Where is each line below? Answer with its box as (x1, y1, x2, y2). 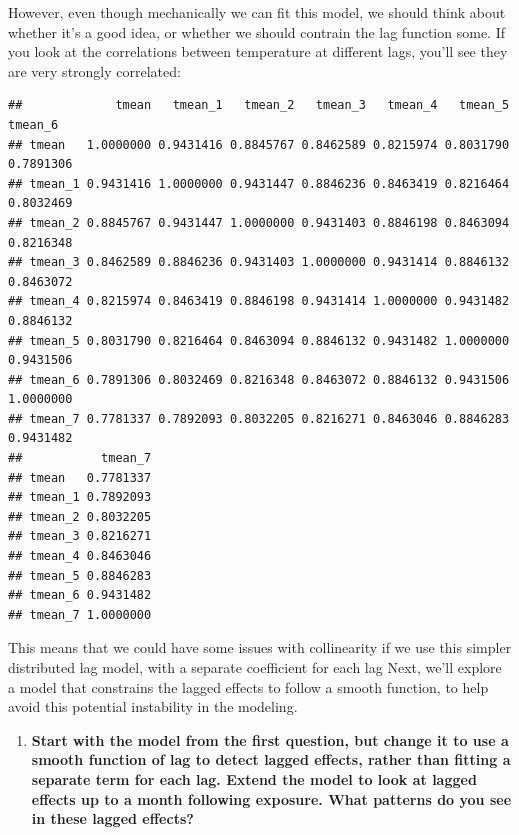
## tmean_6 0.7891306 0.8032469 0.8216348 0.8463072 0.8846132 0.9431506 (8, 372, 510, 387)
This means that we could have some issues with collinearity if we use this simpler (8, 637, 512, 658)
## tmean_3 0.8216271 (8, 529, 152, 544)
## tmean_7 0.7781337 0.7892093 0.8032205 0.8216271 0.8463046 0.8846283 (8, 411, 510, 426)
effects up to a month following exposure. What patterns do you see (31, 788, 512, 809)
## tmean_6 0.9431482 (8, 588, 152, 603)
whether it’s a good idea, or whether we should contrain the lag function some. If (8, 21, 505, 42)
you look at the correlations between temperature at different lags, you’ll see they (8, 41, 508, 62)
